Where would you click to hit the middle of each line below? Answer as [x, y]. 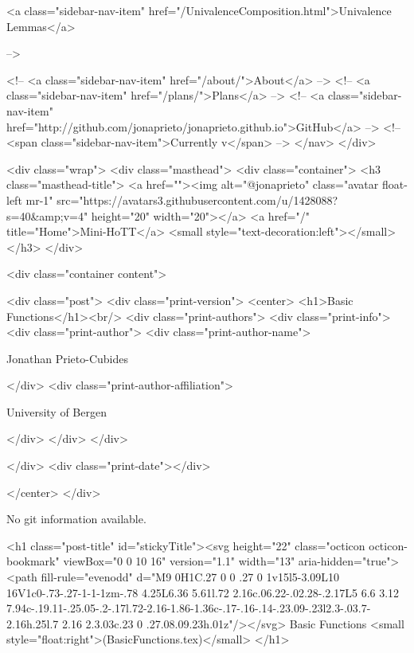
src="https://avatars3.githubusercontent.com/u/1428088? [197, 199]
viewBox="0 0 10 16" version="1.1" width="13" [179, 561]
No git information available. [76, 519]
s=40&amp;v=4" [47, 215]
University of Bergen [57, 411]
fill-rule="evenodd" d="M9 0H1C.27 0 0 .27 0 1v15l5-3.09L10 [190, 577]
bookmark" [33, 561]
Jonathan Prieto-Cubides [67, 358]
